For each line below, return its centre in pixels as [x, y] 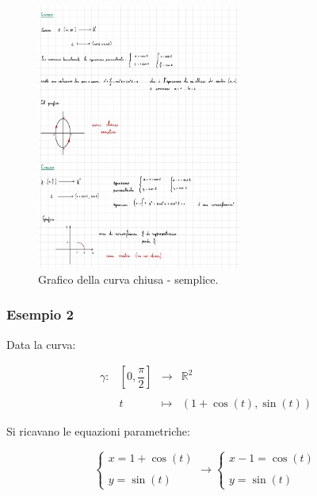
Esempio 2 [40, 314]
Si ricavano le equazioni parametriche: [98, 431]
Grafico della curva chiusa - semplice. [128, 279]
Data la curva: [41, 344]
